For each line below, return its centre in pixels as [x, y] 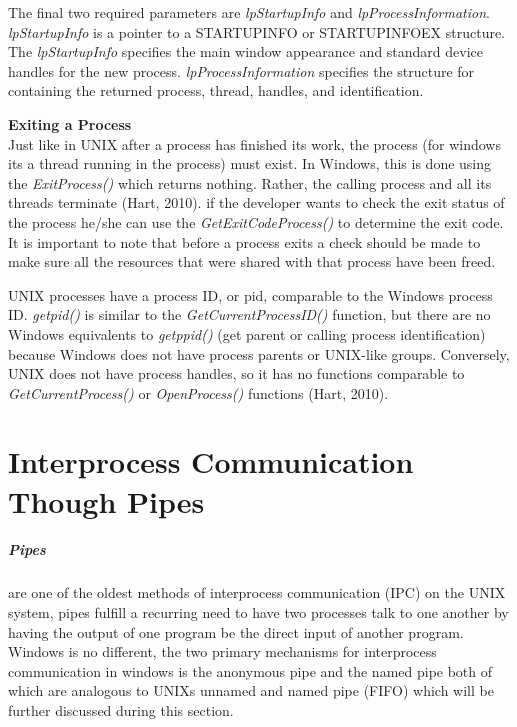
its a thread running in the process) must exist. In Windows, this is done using [250, 163]
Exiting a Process [70, 123]
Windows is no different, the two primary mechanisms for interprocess [222, 651]
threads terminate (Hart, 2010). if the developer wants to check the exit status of [256, 202]
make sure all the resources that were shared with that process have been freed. [252, 261]
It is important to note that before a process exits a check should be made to [244, 241]
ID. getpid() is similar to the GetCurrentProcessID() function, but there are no [249, 314]
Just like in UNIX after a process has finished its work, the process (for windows [254, 143]
